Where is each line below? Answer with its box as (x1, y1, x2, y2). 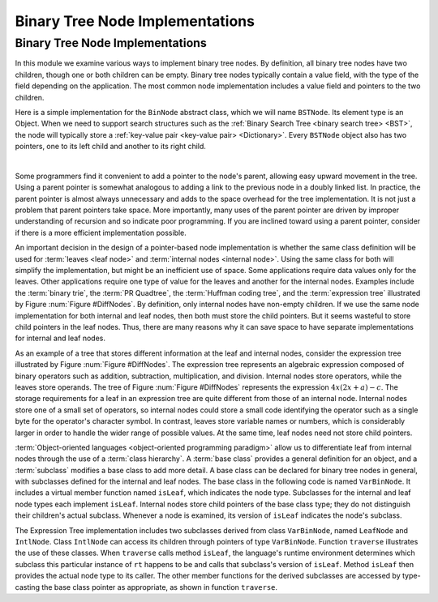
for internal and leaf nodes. (15, 333, 105, 344)
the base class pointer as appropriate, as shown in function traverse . (41, 582, 278, 591)
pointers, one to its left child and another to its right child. (15, 142, 207, 152)
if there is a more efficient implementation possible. (15, 228, 187, 237)
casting (15, 582, 41, 591)
